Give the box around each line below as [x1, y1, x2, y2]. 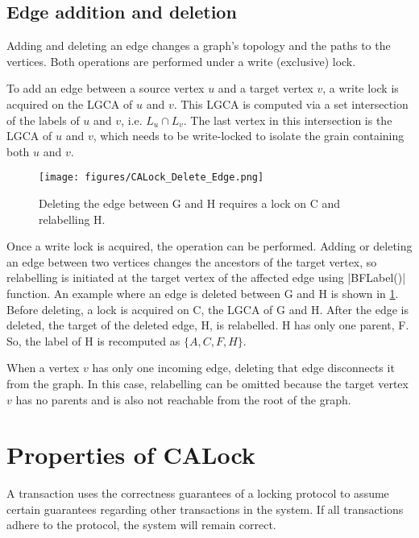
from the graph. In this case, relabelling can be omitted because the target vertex [6, 375, 409, 391]
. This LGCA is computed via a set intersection [173, 95, 409, 112]
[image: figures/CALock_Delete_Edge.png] [39, 172, 264, 184]
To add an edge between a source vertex [6, 80, 205, 97]
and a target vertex [218, 80, 313, 97]
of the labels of [6, 111, 80, 128]
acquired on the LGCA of [6, 95, 133, 112]
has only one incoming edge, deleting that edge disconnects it [92, 359, 395, 376]
